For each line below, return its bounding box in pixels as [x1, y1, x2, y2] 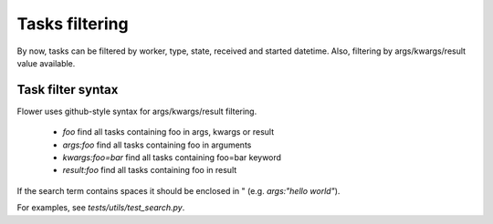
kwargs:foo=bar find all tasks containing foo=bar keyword [62, 152, 282, 163]
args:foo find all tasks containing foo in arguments [62, 139, 252, 150]
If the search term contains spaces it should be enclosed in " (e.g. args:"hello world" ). [16, 185, 341, 196]
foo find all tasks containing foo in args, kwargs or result [62, 127, 274, 137]
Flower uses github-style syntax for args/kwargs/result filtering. [16, 106, 257, 117]
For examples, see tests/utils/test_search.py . [16, 202, 185, 213]
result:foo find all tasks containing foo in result [62, 165, 237, 176]
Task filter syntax [16, 82, 119, 97]
